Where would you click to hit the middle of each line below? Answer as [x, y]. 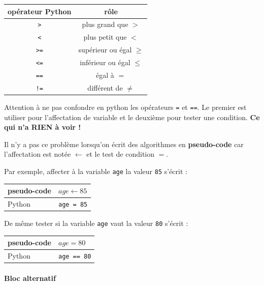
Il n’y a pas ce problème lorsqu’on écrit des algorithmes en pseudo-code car [124, 144]
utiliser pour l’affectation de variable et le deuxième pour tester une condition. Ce [132, 117]
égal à [105, 75]
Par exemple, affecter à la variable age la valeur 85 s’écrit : [96, 171]
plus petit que [105, 37]
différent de [105, 87]
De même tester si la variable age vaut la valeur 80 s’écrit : [96, 223]
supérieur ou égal [105, 50]
